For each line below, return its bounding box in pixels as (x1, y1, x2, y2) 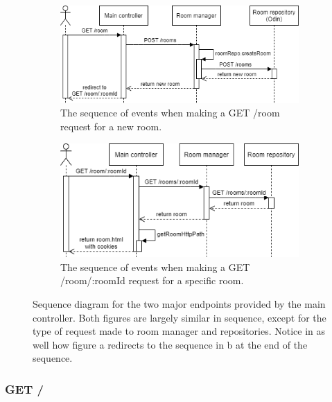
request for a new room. (60, 119, 162, 133)
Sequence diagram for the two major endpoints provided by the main (33, 296, 326, 311)
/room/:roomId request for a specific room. (60, 273, 244, 288)
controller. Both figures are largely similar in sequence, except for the (33, 310, 326, 324)
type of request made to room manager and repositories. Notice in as (33, 324, 326, 338)
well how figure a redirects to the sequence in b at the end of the (33, 337, 308, 351)
